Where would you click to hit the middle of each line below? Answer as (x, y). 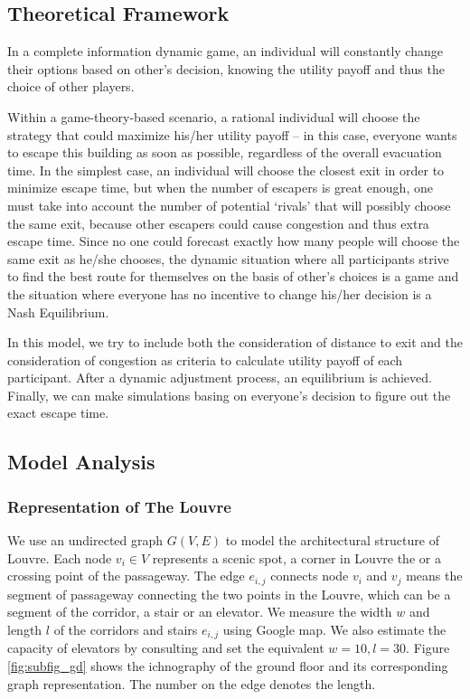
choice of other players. (71, 86)
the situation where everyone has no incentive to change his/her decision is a (220, 293)
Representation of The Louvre (119, 506)
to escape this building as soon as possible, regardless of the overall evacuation (225, 152)
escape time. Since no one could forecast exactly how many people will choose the (234, 241)
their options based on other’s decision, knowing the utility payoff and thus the (226, 68)
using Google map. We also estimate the (334, 629)
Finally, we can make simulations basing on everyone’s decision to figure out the (229, 395)
